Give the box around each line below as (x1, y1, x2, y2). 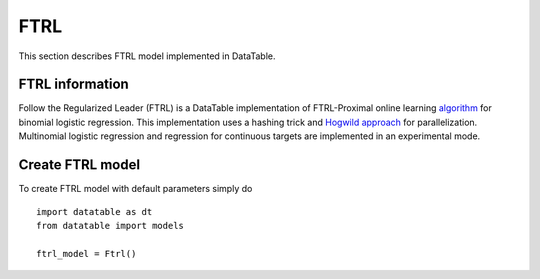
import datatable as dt (36, 206, 153, 217)
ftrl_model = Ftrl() (36, 248, 137, 259)
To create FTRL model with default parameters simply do (18, 183, 253, 195)
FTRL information (18, 76, 129, 93)
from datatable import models (36, 220, 185, 231)
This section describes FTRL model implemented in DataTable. (18, 50, 276, 62)
